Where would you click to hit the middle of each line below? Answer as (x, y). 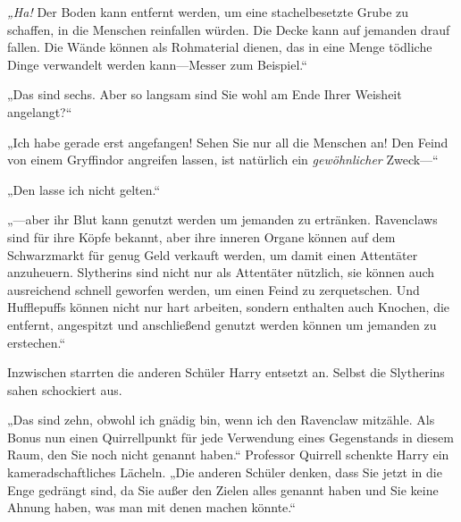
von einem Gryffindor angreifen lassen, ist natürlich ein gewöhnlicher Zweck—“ (223, 160)
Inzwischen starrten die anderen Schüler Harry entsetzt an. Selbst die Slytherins (226, 372)
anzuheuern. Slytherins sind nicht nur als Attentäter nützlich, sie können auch (221, 272)
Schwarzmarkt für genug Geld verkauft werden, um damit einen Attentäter (213, 254)
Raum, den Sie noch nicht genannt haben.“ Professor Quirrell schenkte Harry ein (228, 455)
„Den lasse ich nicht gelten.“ (84, 189)
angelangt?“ (40, 111)
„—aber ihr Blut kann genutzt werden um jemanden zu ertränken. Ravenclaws (222, 219)
